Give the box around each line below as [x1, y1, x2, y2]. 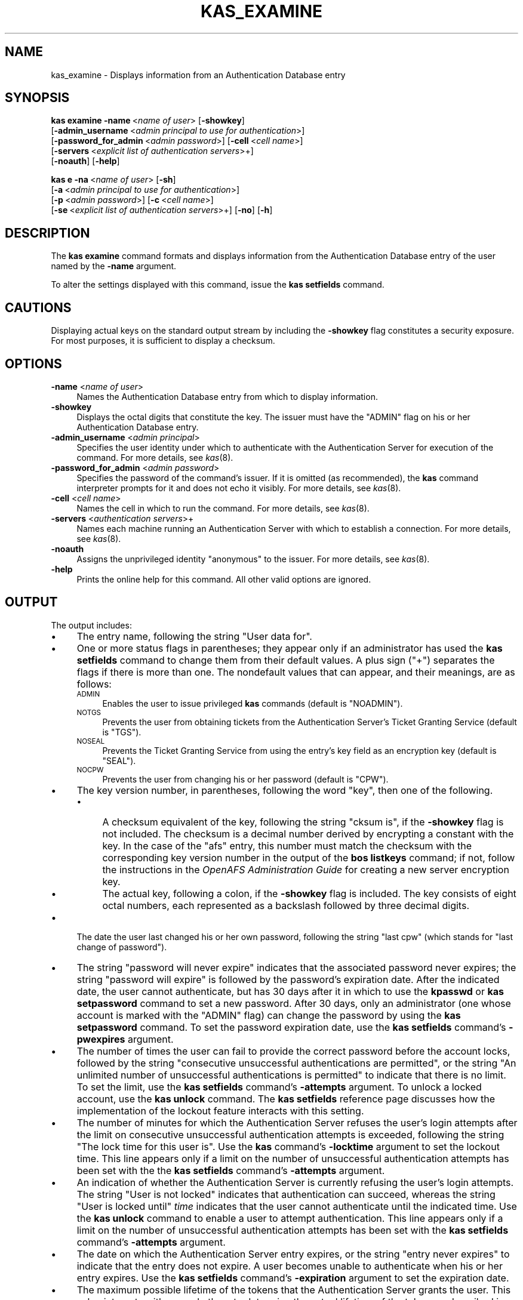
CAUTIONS [5, 300, 72, 315]
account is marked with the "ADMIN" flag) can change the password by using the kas [76, 1009, 461, 1021]
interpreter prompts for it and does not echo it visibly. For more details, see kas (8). [76, 482, 401, 493]
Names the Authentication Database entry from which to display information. [76, 391, 378, 402]
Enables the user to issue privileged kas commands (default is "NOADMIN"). [102, 698, 403, 708]
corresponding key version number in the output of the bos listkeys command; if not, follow [102, 851, 515, 864]
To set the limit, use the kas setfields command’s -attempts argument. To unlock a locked [76, 1080, 482, 1093]
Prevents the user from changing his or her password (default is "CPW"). [102, 774, 389, 784]
